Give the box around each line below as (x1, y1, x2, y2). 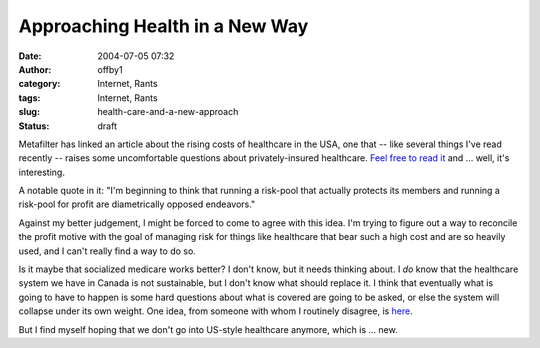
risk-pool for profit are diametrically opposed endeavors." (18, 198, 256, 210)
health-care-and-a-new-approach (97, 106, 239, 118)
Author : (18, 63, 52, 75)
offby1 (97, 63, 124, 75)
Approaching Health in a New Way (18, 15, 309, 37)
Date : (18, 50, 42, 62)
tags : (18, 91, 41, 104)
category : (18, 78, 61, 90)
